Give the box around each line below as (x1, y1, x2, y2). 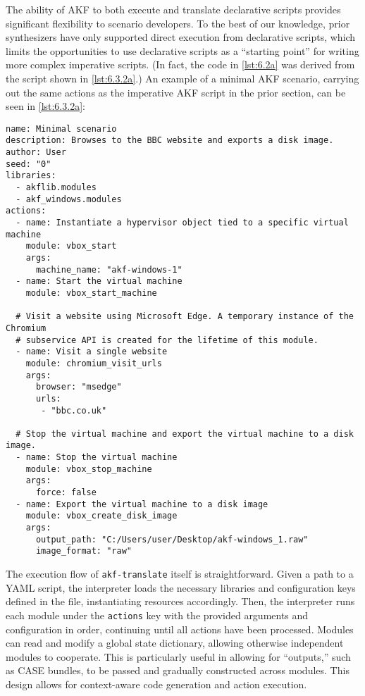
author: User (6, 147, 66, 158)
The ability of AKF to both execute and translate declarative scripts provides (6, 2, 341, 16)
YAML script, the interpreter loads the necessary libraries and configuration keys (6, 580, 356, 595)
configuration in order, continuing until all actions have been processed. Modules (6, 621, 354, 636)
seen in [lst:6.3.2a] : (6, 99, 85, 113)
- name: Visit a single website (16, 347, 168, 357)
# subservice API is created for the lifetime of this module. (16, 335, 318, 345)
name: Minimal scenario (6, 123, 117, 134)
